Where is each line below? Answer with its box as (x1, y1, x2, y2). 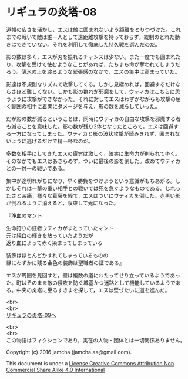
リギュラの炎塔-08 (6, 5, 97, 19)
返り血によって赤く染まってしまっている (6, 239, 103, 246)
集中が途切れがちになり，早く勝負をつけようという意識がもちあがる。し (6, 177, 181, 184)
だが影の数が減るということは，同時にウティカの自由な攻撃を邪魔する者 (6, 115, 181, 122)
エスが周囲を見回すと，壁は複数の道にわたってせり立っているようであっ (6, 272, 180, 279)
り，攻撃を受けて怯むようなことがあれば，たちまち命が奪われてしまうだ (6, 60, 180, 68)
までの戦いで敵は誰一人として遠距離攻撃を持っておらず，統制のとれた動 (6, 33, 180, 40)
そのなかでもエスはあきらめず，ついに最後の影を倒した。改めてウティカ (6, 157, 181, 164)
